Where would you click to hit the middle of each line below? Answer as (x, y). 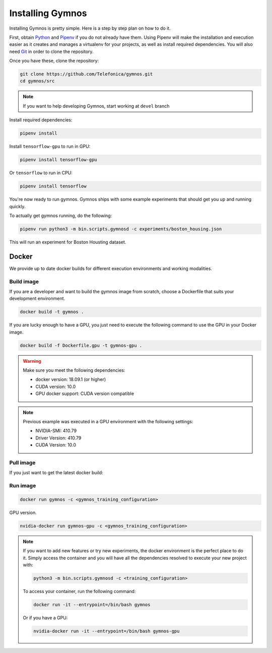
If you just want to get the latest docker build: (56, 473)
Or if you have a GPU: (45, 618)
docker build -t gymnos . (52, 312)
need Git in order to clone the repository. (51, 51)
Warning (32, 361)
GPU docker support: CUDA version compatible (85, 394)
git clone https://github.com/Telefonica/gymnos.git (86, 74)
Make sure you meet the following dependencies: (74, 370)
